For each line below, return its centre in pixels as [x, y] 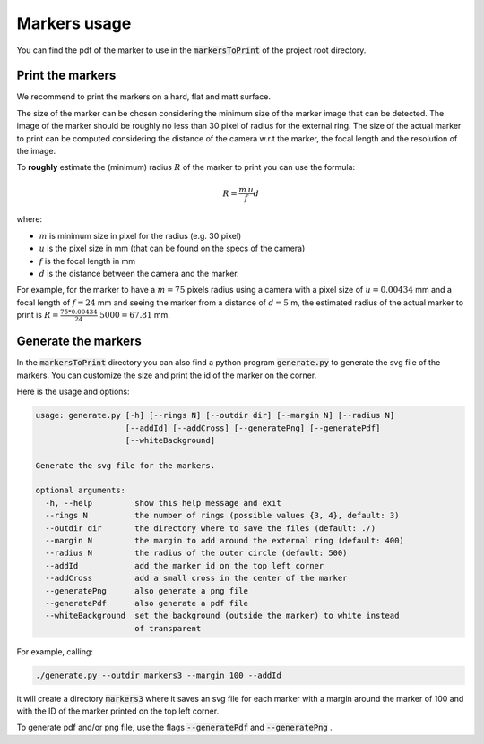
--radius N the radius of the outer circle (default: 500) [196, 553]
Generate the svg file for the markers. [125, 465]
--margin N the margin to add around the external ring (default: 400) [225, 541]
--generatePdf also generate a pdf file [147, 603]
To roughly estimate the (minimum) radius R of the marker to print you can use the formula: [186, 167]
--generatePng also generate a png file [147, 590]
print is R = [38, 315]
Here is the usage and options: [73, 392]
